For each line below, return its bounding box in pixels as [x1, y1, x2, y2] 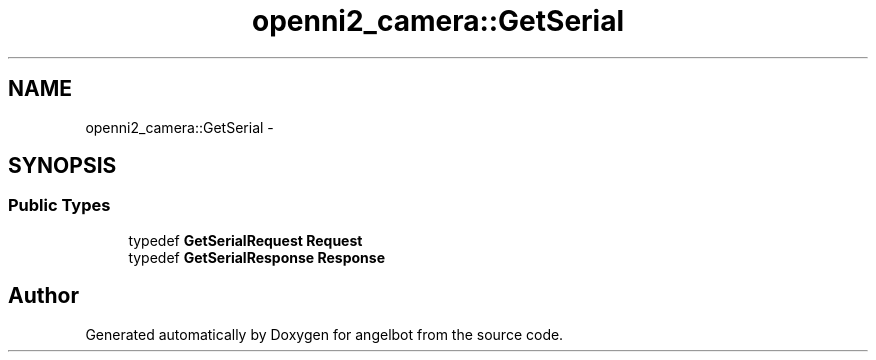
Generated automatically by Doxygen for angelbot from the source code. [85, 325, 564, 343]
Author [8, 283, 79, 309]
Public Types [8, 195, 111, 216]
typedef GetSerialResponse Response [128, 248, 386, 266]
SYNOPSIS [8, 153, 117, 179]
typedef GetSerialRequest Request [128, 231, 363, 249]
